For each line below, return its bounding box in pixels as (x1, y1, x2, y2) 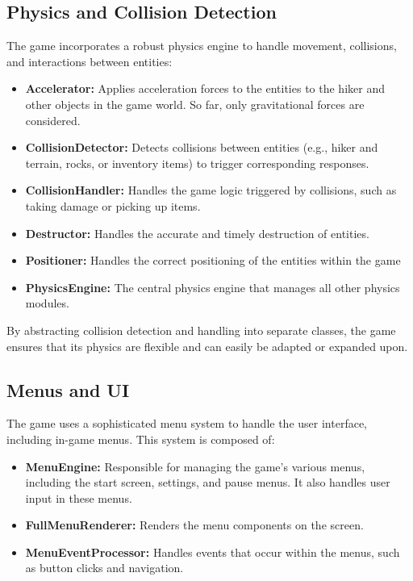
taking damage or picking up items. (25, 197, 201, 214)
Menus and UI (6, 377, 130, 402)
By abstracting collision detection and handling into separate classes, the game (6, 321, 396, 338)
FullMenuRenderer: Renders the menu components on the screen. (25, 516, 364, 533)
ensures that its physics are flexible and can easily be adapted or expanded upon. (6, 337, 408, 354)
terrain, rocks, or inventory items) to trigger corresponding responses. (25, 154, 369, 171)
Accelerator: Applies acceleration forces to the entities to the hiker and (25, 80, 385, 97)
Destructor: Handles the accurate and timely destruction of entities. (25, 224, 369, 241)
